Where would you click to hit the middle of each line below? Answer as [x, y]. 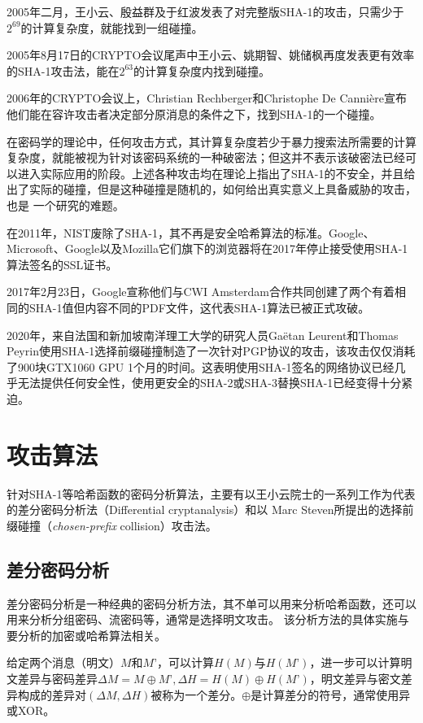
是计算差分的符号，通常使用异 [331, 694]
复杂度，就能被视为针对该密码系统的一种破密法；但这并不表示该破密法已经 [206, 157]
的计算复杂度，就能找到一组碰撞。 [112, 27]
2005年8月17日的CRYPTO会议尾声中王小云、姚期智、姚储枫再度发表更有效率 [211, 55]
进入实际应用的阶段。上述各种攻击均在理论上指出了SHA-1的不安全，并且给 [216, 173]
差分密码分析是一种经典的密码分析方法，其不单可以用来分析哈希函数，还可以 [211, 603]
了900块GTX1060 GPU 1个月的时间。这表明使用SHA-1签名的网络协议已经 [201, 366]
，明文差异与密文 [355, 678]
